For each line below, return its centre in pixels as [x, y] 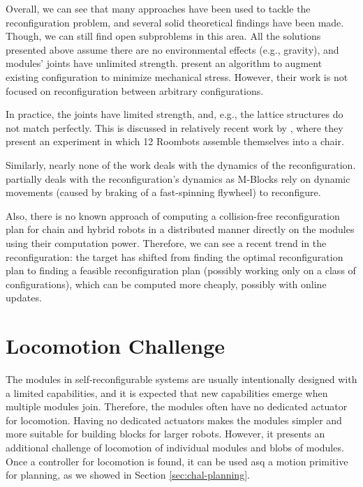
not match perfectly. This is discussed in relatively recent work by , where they [175, 127]
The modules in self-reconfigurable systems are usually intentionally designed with [181, 379]
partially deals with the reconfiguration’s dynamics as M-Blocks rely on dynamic [178, 178]
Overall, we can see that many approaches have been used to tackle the [158, 8]
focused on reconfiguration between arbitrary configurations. [135, 90]
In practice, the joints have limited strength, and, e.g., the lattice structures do [175, 114]
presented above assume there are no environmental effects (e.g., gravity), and [172, 49]
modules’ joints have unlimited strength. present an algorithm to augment [164, 63]
